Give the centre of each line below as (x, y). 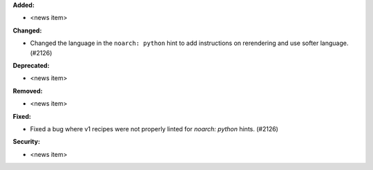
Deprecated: (31, 65)
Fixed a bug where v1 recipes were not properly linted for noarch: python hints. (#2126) (154, 129)
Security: (27, 142)
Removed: (28, 91)
